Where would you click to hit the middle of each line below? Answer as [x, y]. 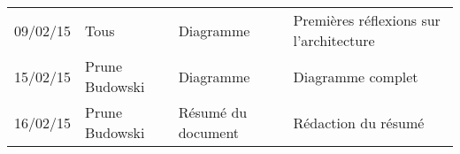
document [209, 132]
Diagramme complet [356, 76]
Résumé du [213, 112]
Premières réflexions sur [367, 20]
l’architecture [334, 40]
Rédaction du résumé [359, 122]
